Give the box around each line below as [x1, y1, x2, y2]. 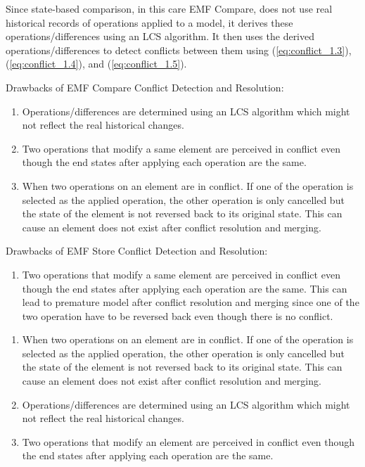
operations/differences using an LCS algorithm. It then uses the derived [6, 29, 315, 44]
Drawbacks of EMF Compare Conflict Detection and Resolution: [6, 79, 284, 94]
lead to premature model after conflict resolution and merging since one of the [22, 295, 359, 309]
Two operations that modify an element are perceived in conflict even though [22, 434, 355, 449]
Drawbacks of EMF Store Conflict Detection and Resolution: [6, 243, 268, 258]
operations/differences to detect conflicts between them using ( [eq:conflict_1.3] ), [6, 42, 352, 57]
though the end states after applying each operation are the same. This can [22, 281, 347, 295]
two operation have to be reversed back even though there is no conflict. [22, 308, 333, 323]
